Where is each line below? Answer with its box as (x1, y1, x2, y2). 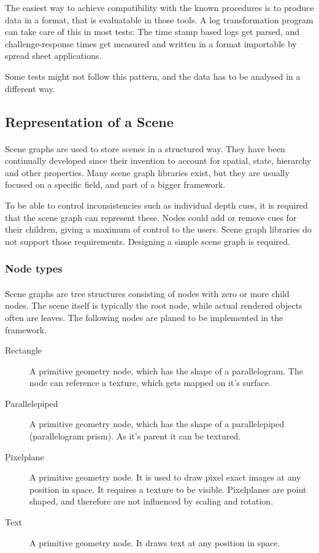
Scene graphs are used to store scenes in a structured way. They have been (5, 142, 285, 155)
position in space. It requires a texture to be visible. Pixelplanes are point (29, 482, 307, 495)
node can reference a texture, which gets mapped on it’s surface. (29, 376, 271, 389)
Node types (5, 261, 63, 276)
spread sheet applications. (5, 49, 102, 62)
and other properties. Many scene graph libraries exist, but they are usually (5, 166, 290, 179)
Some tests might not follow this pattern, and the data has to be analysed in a (5, 69, 301, 82)
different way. (5, 82, 55, 95)
